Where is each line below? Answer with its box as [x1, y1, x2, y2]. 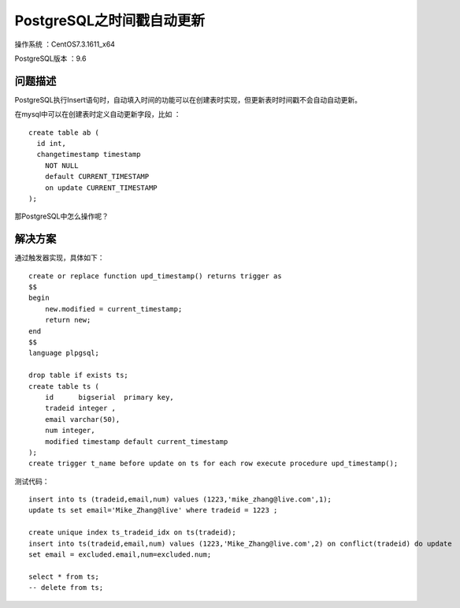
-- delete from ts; [28, 584, 104, 592]
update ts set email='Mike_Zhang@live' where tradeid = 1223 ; [28, 505, 278, 515]
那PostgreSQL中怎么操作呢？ [14, 211, 109, 221]
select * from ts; [28, 572, 100, 581]
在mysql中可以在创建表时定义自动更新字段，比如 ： [14, 110, 181, 119]
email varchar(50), [44, 415, 121, 423]
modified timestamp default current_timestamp [44, 437, 228, 446]
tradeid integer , [44, 404, 117, 413]
